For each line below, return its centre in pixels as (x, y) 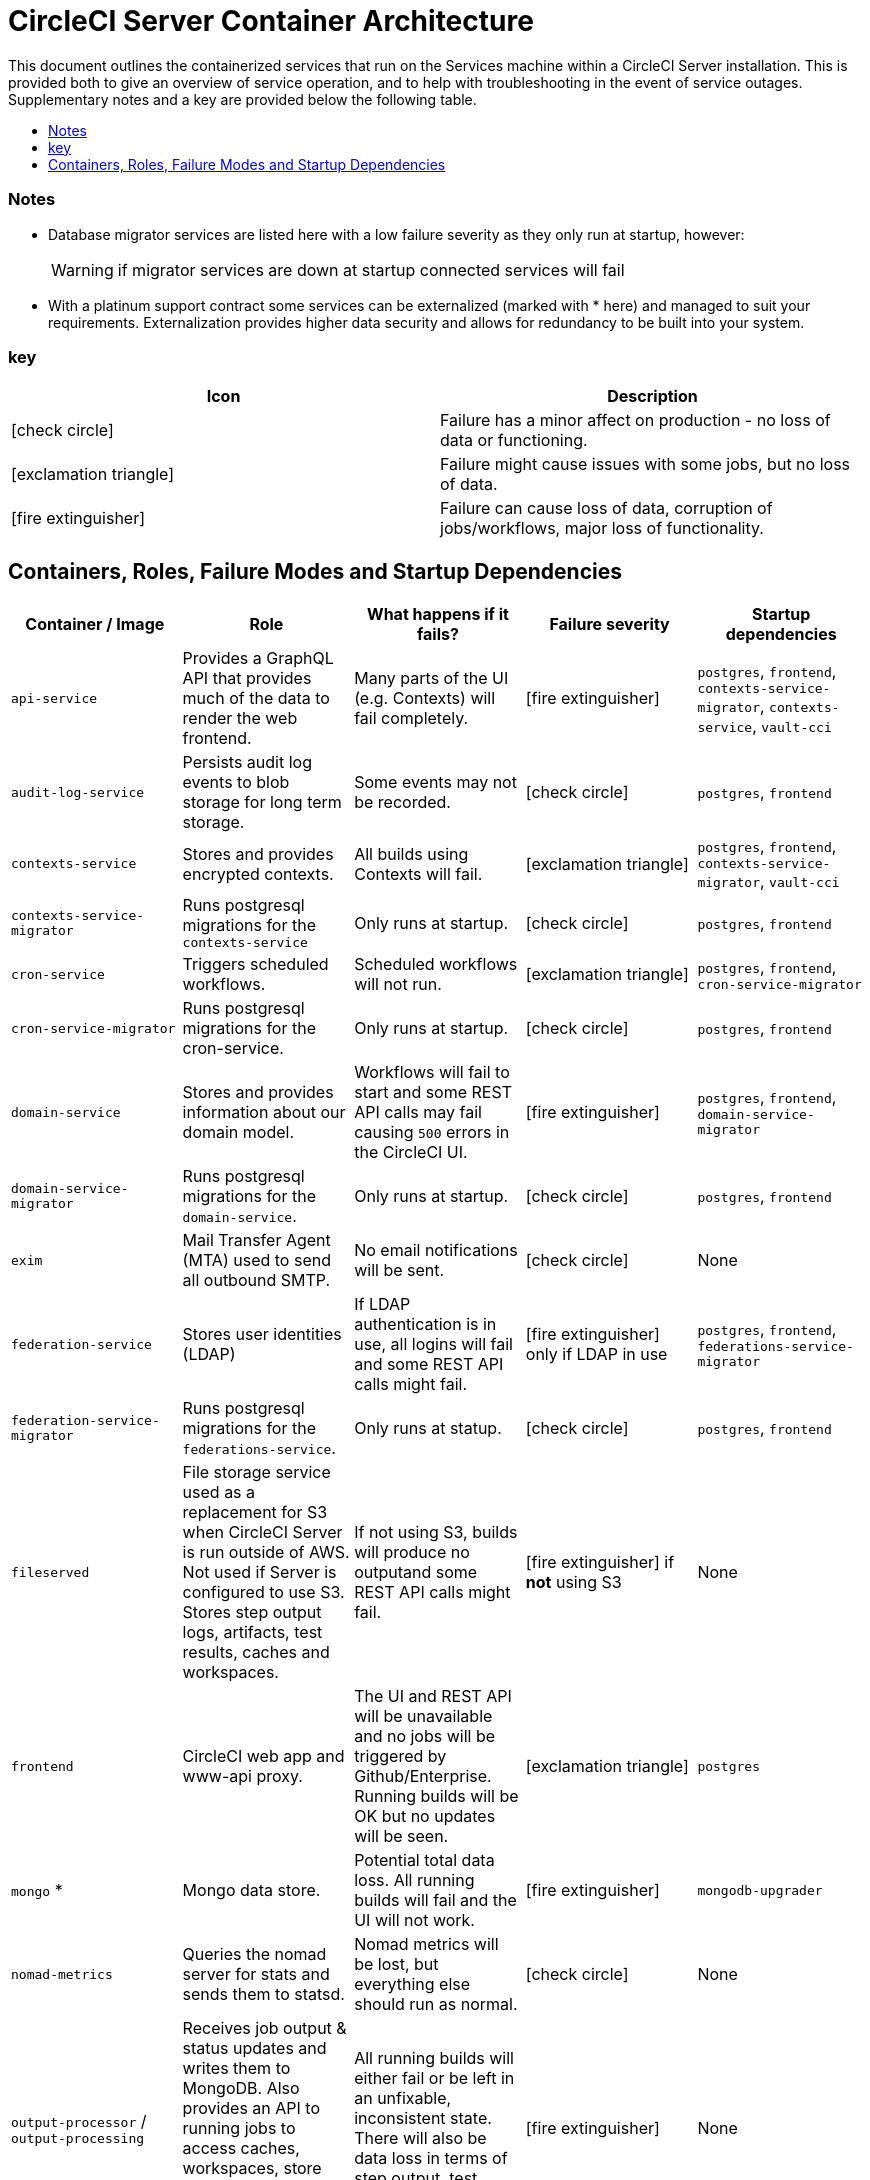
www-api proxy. (242, 1776)
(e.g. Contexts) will (425, 698)
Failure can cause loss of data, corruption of (606, 508)
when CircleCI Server (262, 1532)
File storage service (256, 1472)
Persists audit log (247, 762)
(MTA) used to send (256, 1260)
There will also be (420, 2138)
